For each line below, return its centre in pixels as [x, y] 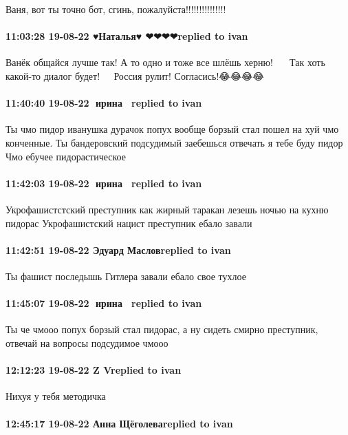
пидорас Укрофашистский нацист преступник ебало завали [129, 223]
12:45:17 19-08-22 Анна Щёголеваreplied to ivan [119, 423]
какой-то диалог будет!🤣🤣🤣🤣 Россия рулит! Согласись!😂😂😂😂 [135, 75]
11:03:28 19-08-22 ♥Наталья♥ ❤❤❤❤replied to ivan [127, 36]
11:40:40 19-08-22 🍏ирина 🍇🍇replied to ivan [104, 103]
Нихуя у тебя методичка [56, 396]
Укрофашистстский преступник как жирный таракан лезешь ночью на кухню [167, 209]
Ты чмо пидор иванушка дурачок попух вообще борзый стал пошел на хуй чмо [172, 129]
